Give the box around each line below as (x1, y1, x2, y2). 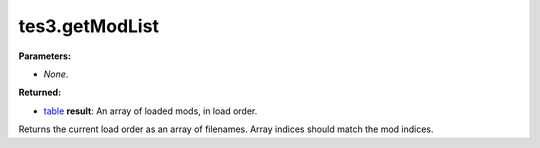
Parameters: (18, 50, 72, 62)
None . (43, 68, 69, 80)
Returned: (18, 86, 62, 99)
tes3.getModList (18, 15, 160, 37)
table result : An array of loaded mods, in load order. (43, 105, 258, 117)
